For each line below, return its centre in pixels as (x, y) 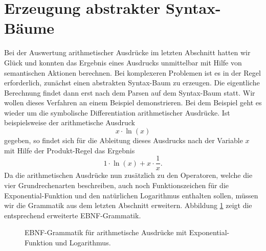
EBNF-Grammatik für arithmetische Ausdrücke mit (106, 232)
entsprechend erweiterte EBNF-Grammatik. (73, 215)
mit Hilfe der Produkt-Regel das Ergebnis (70, 150)
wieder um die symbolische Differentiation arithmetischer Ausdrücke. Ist (117, 112)
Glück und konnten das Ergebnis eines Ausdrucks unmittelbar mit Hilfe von (123, 62)
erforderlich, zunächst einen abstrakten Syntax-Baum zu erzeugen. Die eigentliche (132, 83)
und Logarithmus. (83, 242)
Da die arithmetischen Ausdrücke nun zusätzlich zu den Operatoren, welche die (128, 175)
